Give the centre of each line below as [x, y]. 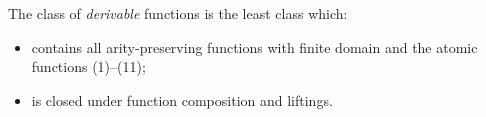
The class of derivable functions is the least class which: [178, 13]
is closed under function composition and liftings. [182, 99]
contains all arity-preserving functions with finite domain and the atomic [254, 46]
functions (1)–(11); [88, 66]
